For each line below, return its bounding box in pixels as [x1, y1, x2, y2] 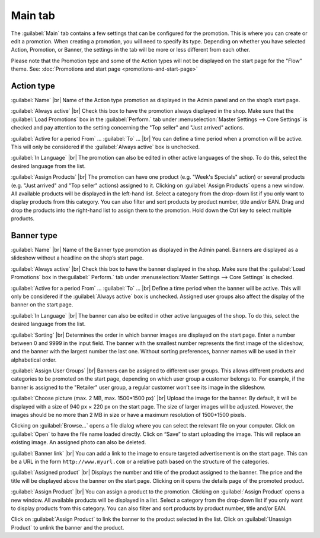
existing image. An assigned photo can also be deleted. [11, 439, 146, 446]
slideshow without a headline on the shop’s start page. [11, 254, 144, 261]
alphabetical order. [11, 356, 57, 363]
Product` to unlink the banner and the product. [11, 524, 124, 531]
